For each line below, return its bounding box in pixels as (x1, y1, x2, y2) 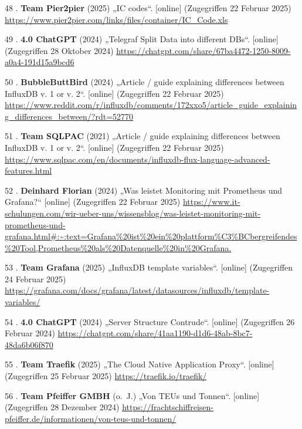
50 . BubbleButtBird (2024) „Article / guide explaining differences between (5, 75, 284, 87)
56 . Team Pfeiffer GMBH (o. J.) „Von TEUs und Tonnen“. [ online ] (5, 389, 260, 401)
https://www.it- (182, 195, 240, 208)
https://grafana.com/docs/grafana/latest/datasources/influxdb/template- (5, 284, 270, 296)
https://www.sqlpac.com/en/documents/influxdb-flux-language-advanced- (5, 153, 270, 165)
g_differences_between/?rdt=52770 (5, 110, 134, 122)
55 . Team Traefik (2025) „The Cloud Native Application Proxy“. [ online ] (5, 358, 274, 370)
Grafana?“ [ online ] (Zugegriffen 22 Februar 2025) (5, 195, 181, 208)
